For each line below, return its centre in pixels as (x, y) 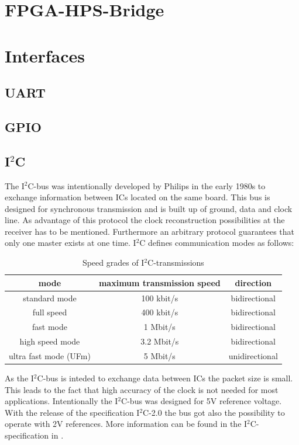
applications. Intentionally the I (61, 401)
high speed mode (50, 341)
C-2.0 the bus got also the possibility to (214, 412)
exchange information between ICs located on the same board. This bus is (138, 197)
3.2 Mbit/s (160, 341)
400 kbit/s (160, 312)
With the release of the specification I (72, 412)
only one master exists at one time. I (71, 243)
